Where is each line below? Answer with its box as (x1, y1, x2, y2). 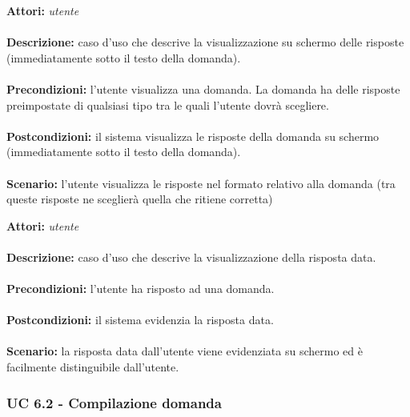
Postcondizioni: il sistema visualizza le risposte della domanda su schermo (6, 127, 380, 144)
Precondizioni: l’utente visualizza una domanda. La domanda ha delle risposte (6, 80, 400, 97)
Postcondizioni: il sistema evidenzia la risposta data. (6, 311, 274, 328)
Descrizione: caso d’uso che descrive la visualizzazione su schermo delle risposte (6, 34, 404, 50)
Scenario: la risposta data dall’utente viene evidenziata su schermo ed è (6, 343, 363, 359)
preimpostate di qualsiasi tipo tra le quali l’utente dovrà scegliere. (6, 96, 329, 113)
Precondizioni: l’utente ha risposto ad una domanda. (6, 280, 275, 297)
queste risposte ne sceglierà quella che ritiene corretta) (6, 190, 273, 207)
